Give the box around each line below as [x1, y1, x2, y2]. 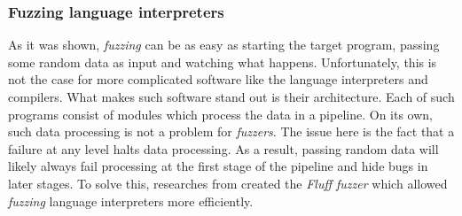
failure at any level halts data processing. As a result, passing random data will [8, 139, 439, 158]
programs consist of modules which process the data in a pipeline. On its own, [8, 104, 433, 123]
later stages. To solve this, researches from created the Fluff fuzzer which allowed [8, 174, 448, 192]
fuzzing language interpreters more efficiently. [8, 191, 254, 210]
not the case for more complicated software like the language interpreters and [8, 70, 428, 89]
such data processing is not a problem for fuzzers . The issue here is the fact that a [8, 122, 455, 141]
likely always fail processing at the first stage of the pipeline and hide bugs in [8, 157, 428, 175]
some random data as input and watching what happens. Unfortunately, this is [8, 52, 437, 71]
